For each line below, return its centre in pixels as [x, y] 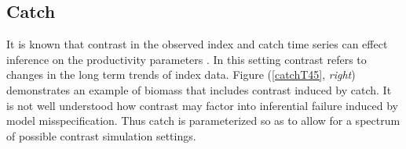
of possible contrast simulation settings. [101, 135]
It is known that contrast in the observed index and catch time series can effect [197, 44]
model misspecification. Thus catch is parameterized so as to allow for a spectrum [203, 121]
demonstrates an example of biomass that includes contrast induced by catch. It [199, 89]
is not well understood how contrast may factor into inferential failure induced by [203, 105]
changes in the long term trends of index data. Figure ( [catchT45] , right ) [181, 74]
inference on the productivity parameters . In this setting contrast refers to [187, 59]
